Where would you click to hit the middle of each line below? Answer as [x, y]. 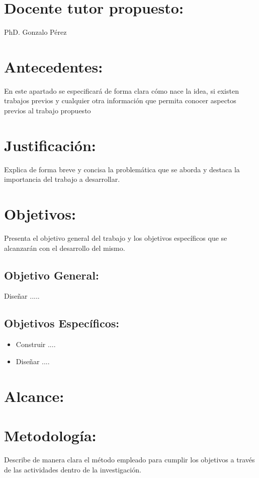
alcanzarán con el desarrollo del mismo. [65, 248]
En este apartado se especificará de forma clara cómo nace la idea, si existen [121, 90]
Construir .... [36, 344]
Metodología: [50, 435]
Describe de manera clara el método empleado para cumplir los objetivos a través [129, 459]
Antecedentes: [54, 66]
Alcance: [34, 396]
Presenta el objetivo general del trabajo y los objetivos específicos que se [116, 238]
